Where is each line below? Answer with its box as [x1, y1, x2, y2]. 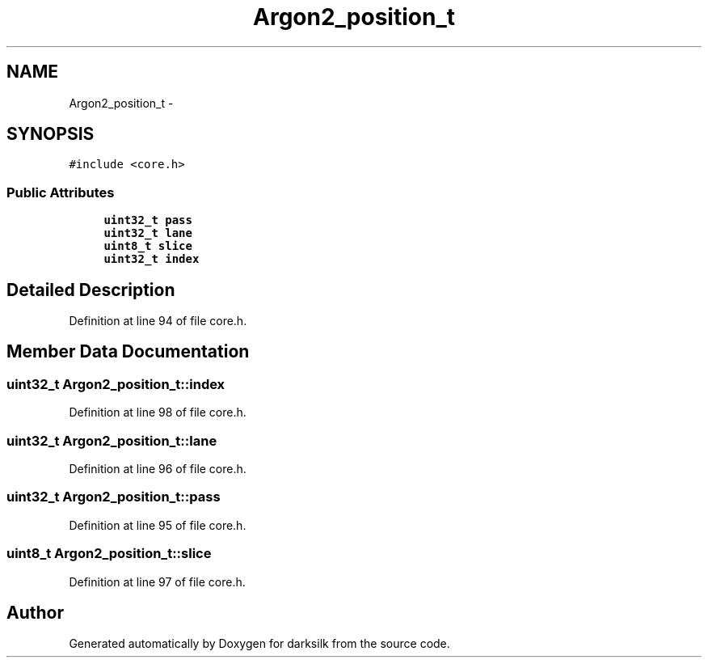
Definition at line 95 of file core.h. [69, 518, 247, 532]
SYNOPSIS [6, 124, 95, 145]
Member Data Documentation [6, 341, 250, 362]
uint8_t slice [103, 239, 192, 253]
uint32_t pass [103, 214, 192, 227]
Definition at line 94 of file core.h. [69, 314, 247, 328]
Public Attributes [6, 184, 115, 201]
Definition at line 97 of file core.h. [69, 574, 246, 589]
